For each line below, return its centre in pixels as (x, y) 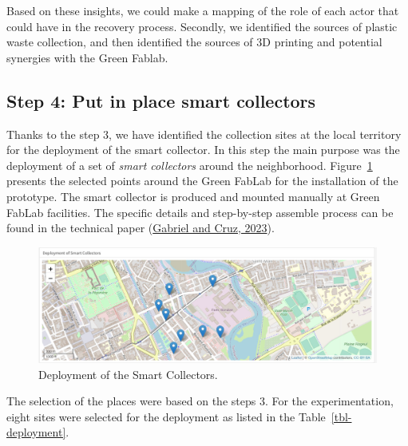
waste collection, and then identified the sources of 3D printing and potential (194, 42)
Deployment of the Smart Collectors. (128, 374)
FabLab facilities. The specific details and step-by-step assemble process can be (200, 212)
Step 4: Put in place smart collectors (161, 100)
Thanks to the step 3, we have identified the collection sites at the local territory (204, 134)
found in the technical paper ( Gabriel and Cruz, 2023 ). (141, 228)
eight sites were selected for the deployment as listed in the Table (166, 416)
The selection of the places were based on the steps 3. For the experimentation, (200, 401)
